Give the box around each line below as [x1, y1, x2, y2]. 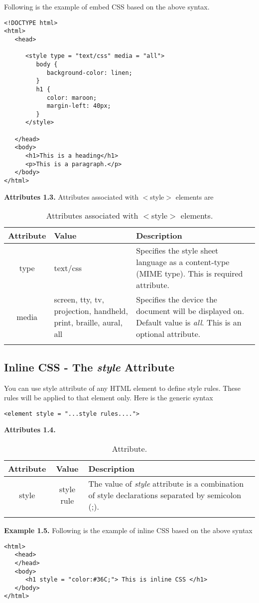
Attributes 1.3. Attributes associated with [4, 191, 138, 202]
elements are [175, 191, 214, 202]
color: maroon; [46, 94, 97, 101]
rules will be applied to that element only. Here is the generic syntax [4, 392, 213, 403]
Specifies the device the [136, 294, 217, 305]
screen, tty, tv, [54, 294, 104, 305]
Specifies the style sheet [136, 245, 219, 257]
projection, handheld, [54, 305, 128, 317]
